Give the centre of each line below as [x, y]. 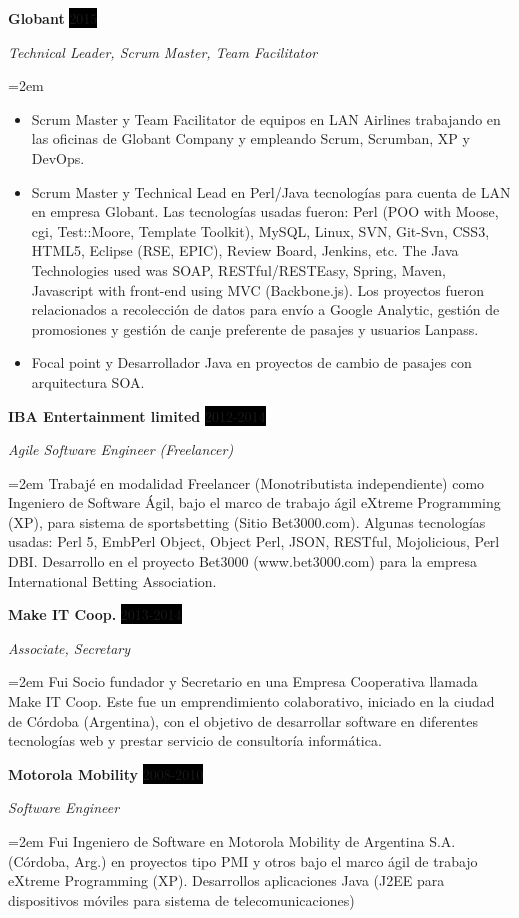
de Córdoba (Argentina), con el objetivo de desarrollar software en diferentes [243, 720]
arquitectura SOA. [88, 381]
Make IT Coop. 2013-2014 [95, 614]
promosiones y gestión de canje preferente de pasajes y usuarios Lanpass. [255, 328]
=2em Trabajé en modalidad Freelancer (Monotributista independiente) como [246, 482]
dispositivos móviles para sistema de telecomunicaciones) [181, 899]
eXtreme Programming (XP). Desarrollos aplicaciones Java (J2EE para [226, 880]
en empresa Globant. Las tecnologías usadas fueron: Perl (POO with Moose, [265, 211]
